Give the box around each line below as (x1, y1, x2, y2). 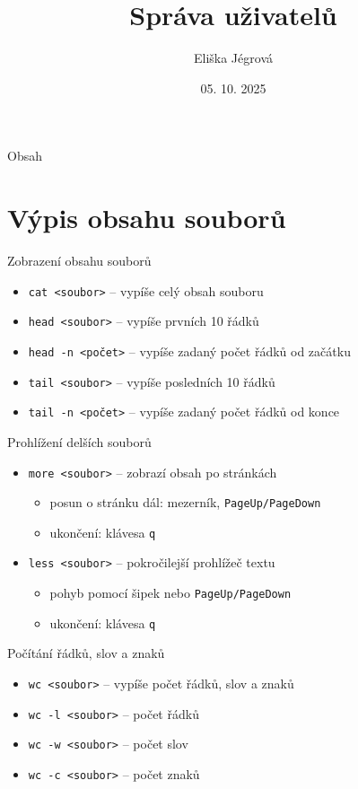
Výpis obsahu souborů (7, 199, 286, 236)
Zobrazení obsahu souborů (7, 251, 152, 270)
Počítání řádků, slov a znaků (7, 644, 165, 662)
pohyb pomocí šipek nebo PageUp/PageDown (49, 583, 292, 602)
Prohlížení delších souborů (7, 432, 152, 451)
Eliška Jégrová (193, 48, 273, 67)
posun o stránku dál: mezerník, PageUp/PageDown (49, 493, 321, 512)
